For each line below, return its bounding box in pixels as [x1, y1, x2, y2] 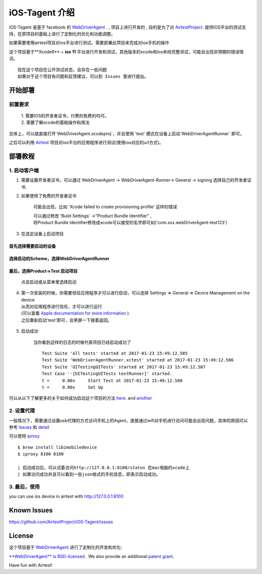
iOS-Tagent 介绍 [9, 7, 75, 18]
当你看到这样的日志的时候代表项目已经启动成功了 [33, 339, 131, 345]
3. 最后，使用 [9, 483, 40, 490]
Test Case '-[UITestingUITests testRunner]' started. [42, 371, 172, 377]
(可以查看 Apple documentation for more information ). [21, 311, 131, 316]
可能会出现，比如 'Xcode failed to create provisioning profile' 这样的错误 [33, 204, 177, 210]
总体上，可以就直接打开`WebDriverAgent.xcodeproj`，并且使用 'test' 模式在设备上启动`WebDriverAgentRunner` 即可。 [9, 131, 245, 136]
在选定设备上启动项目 [21, 230, 64, 236]
